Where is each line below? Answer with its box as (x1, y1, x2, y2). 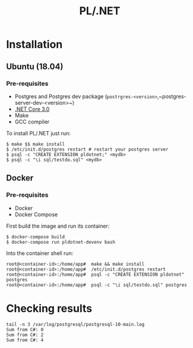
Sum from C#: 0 (6, 327, 44, 333)
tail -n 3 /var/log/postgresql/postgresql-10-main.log (6, 321, 145, 327)
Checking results (6, 302, 93, 315)
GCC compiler (14, 118, 50, 125)
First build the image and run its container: (6, 222, 110, 229)
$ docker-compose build (6, 234, 65, 240)
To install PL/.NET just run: (6, 129, 71, 136)
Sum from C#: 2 (6, 332, 44, 338)
